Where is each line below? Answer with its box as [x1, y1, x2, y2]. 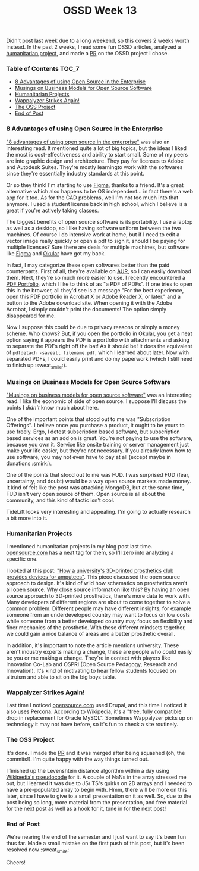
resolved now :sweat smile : [6, 846, 70, 854]
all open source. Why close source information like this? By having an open [6, 586, 190, 593]
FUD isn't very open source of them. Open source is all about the [6, 490, 165, 497]
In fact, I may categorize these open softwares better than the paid [6, 261, 170, 269]
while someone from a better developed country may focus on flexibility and [6, 617, 193, 625]
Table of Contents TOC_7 [6, 65, 80, 73]
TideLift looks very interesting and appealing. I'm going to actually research [6, 508, 191, 515]
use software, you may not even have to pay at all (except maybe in [6, 453, 171, 460]
